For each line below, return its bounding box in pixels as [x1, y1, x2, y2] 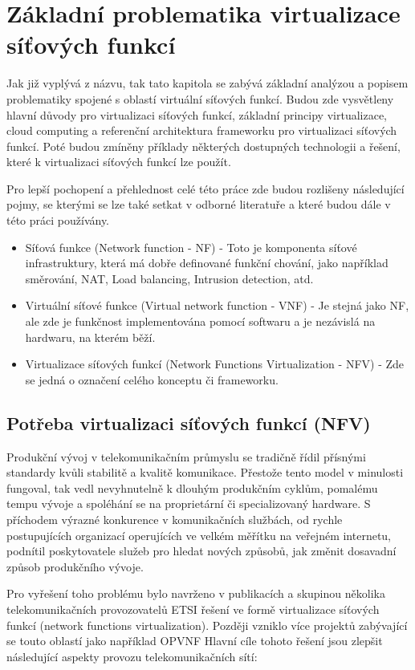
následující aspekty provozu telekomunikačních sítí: [6, 648, 258, 664]
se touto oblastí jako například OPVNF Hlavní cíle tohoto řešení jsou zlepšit [6, 632, 383, 649]
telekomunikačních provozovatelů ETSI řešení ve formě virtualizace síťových [6, 600, 380, 617]
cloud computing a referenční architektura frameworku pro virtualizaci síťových [6, 122, 397, 139]
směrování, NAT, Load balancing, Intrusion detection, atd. [25, 270, 314, 286]
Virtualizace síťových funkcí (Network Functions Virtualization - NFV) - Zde [25, 355, 405, 372]
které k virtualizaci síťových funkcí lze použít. [6, 153, 231, 170]
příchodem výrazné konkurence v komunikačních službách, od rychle [6, 510, 343, 527]
